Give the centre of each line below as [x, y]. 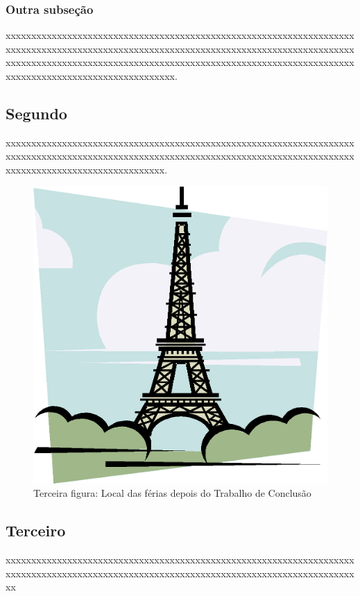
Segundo [36, 113]
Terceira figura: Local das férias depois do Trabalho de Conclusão [172, 493]
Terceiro [36, 530]
